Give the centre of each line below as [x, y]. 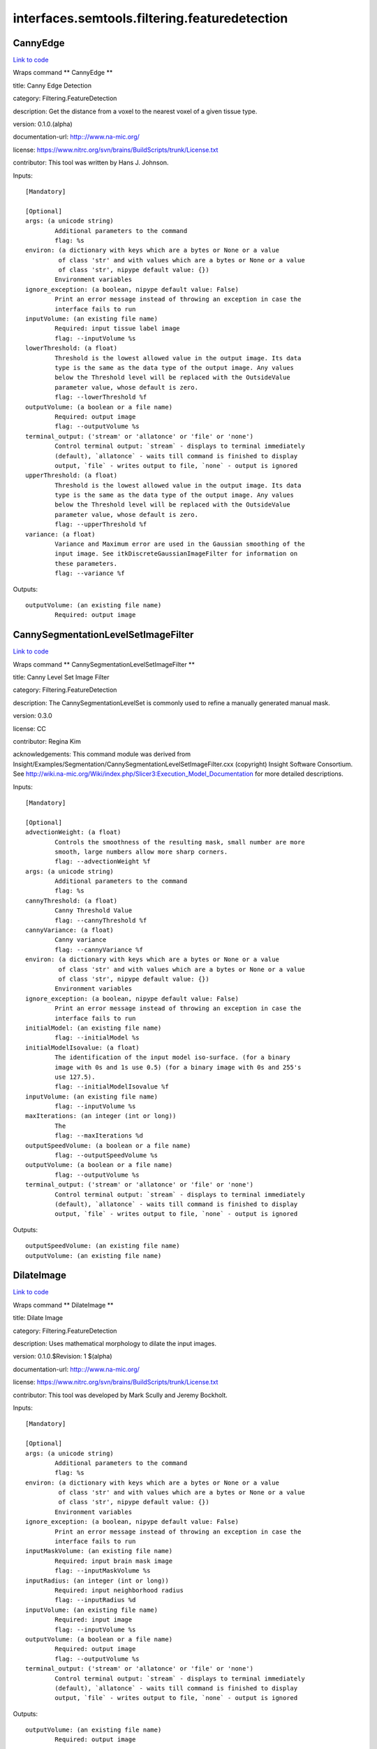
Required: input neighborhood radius [119, 1591]
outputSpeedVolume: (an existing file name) [103, 1246]
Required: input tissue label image [118, 328]
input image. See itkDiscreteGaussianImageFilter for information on [176, 554]
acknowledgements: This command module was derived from [102, 754]
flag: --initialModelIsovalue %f [112, 1087]
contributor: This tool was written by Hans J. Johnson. [91, 163]
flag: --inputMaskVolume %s [103, 1571]
